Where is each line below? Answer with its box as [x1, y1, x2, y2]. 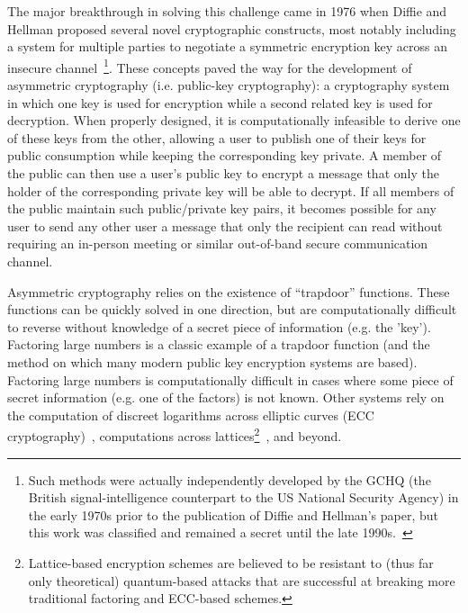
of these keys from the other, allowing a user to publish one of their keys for [7, 128, 427, 147]
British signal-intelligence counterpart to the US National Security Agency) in [28, 488, 459, 507]
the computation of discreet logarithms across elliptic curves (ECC [7, 405, 374, 424]
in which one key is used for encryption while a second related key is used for [7, 93, 433, 112]
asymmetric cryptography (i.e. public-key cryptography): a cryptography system [7, 76, 450, 95]
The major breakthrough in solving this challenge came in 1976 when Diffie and [7, 2, 447, 20]
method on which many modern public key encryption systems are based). [7, 352, 418, 371]
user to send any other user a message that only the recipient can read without [7, 216, 443, 235]
